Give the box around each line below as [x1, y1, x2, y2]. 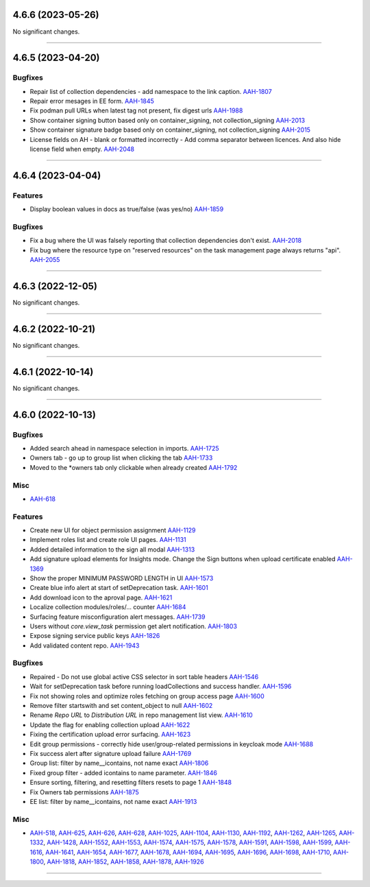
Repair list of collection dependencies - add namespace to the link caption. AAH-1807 [29, 87, 272, 95]
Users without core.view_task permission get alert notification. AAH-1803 [29, 622, 238, 630]
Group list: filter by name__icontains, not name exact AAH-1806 [29, 759, 209, 768]
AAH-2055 [29, 256, 60, 264]
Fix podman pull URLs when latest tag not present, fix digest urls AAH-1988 [29, 106, 243, 115]
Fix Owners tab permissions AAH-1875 [29, 788, 140, 796]
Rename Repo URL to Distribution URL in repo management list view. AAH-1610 [29, 711, 253, 720]
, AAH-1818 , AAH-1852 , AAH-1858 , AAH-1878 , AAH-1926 [43, 858, 205, 866]
